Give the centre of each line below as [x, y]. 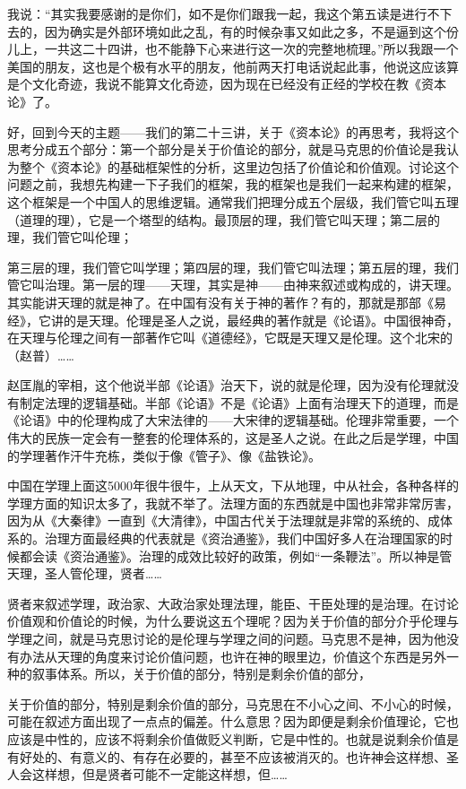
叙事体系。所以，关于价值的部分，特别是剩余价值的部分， [201, 674]
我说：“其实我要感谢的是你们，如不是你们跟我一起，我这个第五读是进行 [217, 13]
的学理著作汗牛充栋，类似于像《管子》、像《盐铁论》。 [164, 455]
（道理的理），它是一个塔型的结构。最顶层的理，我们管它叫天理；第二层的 [224, 219]
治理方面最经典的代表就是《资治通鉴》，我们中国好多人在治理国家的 [242, 538]
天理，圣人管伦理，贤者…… [85, 573]
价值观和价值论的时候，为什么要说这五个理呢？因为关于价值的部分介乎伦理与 [233, 621]
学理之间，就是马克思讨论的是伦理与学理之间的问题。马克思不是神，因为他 [227, 638]
